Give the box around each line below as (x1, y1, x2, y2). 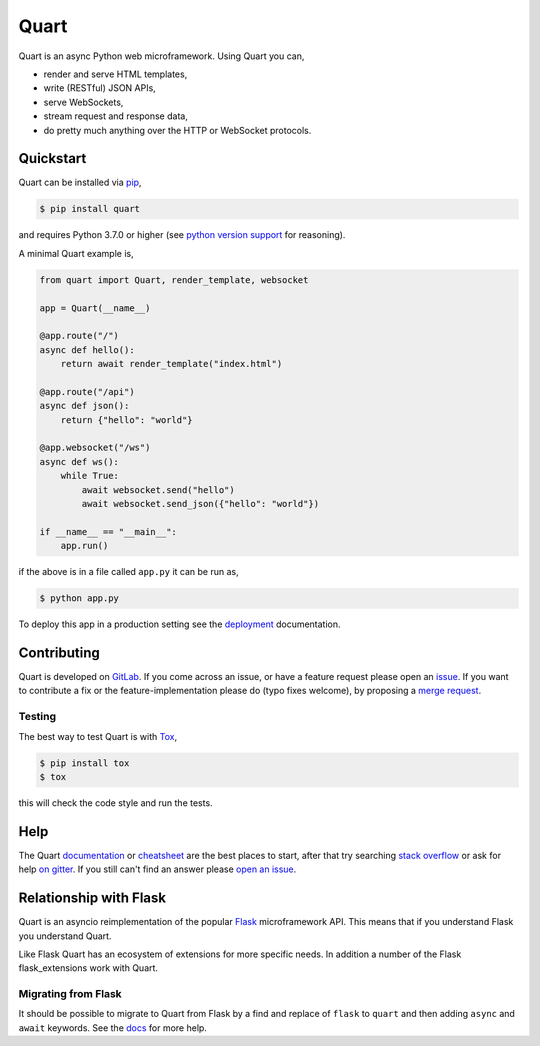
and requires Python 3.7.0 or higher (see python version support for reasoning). (18, 229, 346, 241)
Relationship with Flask (18, 890, 167, 907)
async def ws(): (39, 456, 120, 467)
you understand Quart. (18, 930, 112, 942)
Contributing (18, 644, 100, 661)
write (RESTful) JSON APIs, (43, 82, 157, 94)
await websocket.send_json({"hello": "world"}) (81, 498, 320, 509)
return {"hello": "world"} (60, 414, 194, 425)
